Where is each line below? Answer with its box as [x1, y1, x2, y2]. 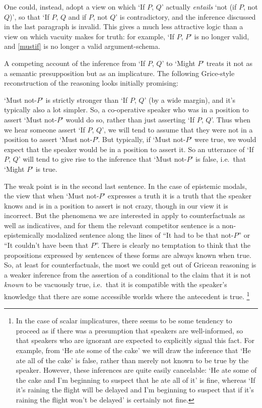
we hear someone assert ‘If [4, 124, 85, 134]
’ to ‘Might [162, 57, 195, 68]
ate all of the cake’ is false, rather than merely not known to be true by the [16, 355, 249, 365]
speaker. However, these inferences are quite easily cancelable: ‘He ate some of [16, 365, 257, 375]
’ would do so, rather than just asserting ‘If [61, 114, 194, 124]
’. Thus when [211, 114, 251, 124]
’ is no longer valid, [189, 31, 249, 41]
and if [68, 11, 87, 22]
